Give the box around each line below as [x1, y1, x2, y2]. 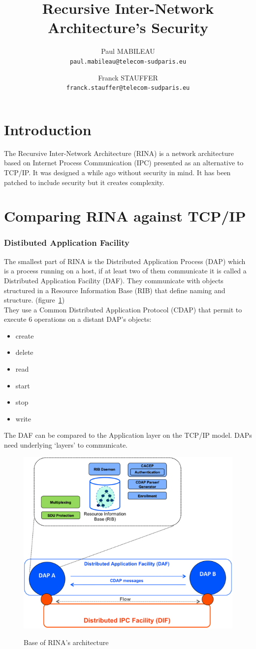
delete [15, 347, 33, 357]
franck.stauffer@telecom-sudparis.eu [66, 84, 190, 92]
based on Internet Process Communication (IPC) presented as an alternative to [4, 157, 244, 168]
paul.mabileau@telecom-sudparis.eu [69, 58, 187, 65]
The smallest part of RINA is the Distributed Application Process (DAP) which [4, 256, 246, 266]
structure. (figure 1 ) [4, 295, 65, 305]
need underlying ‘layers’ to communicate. [4, 440, 128, 450]
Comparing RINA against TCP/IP [4, 206, 246, 226]
